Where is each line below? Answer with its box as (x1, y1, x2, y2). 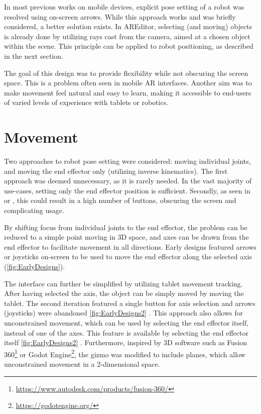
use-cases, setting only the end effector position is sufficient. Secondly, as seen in (4, 185, 250, 195)
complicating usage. (4, 205, 64, 216)
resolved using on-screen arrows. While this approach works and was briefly (4, 11, 236, 22)
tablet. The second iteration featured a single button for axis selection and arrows (4, 297, 255, 308)
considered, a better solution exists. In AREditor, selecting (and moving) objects (4, 21, 252, 32)
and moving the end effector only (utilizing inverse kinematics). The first (4, 165, 228, 176)
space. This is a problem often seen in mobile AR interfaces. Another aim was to (4, 77, 252, 88)
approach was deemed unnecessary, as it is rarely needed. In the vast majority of (4, 175, 251, 186)
